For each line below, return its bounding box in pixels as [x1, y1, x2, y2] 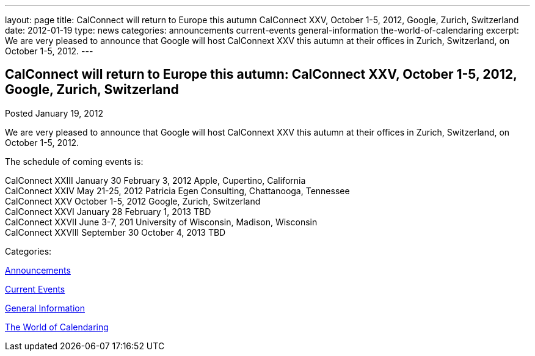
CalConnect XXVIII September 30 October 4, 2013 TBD [5, 227, 226, 238]
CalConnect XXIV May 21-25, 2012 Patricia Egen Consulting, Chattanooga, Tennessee [5, 185, 350, 196]
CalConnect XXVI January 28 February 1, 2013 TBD [5, 206, 211, 217]
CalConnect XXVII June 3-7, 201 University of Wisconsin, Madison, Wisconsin [5, 216, 318, 227]
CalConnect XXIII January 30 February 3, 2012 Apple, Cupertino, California [5, 175, 306, 186]
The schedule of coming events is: [5, 156, 144, 167]
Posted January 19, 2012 [5, 107, 103, 118]
